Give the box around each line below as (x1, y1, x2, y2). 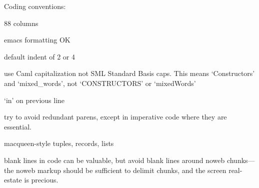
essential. (4, 121, 31, 131)
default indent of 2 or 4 (4, 51, 75, 61)
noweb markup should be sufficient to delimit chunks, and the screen (16, 164, 226, 175)
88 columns (4, 17, 38, 28)
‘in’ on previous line (4, 94, 65, 105)
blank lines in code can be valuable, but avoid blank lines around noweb (4, 154, 225, 165)
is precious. (24, 174, 58, 185)
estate (4, 174, 22, 185)
